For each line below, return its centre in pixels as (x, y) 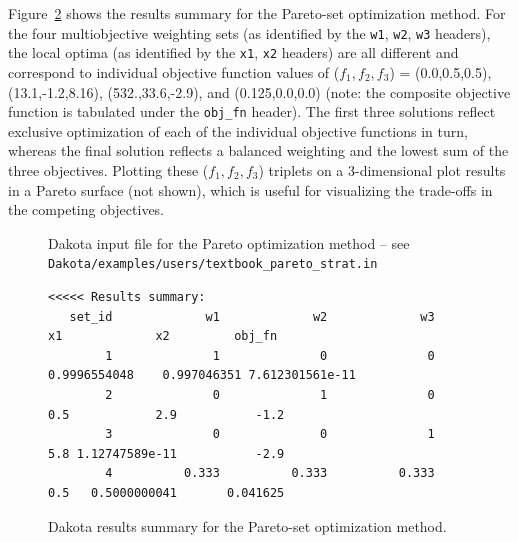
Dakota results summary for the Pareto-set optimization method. (247, 525)
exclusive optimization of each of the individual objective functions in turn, (238, 130)
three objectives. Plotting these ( (108, 169)
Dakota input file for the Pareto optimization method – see (229, 242)
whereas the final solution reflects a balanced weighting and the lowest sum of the (258, 150)
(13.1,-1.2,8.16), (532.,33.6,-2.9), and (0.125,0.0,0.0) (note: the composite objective (259, 91)
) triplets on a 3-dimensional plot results (382, 169)
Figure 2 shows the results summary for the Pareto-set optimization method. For (257, 13)
